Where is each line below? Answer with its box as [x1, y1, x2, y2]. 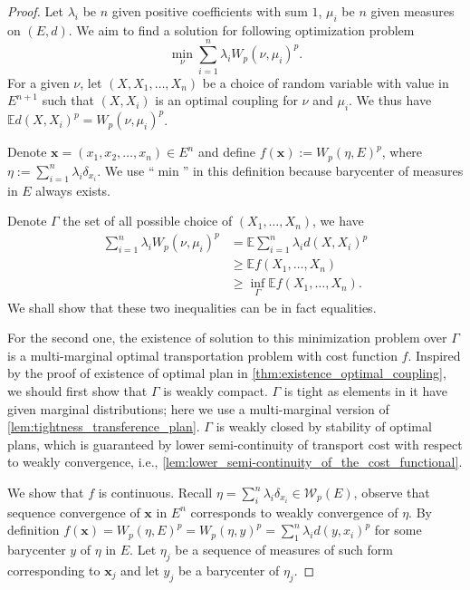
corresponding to [7, 560, 101, 579]
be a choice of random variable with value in [202, 73, 449, 92]
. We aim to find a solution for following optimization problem [68, 20, 415, 39]
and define [197, 142, 255, 161]
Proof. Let [7, 2, 63, 20]
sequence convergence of [7, 502, 140, 521]
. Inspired [408, 345, 461, 364]
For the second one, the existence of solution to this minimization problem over [7, 328, 447, 347]
